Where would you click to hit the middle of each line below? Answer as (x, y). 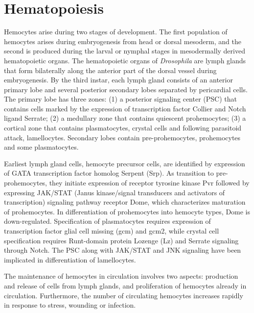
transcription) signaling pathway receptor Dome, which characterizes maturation (125, 202)
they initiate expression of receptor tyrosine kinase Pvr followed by (149, 183)
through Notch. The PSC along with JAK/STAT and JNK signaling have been (123, 250)
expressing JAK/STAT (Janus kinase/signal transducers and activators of (115, 192)
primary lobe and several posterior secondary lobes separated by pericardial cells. (126, 89)
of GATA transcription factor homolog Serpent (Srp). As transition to (109, 173)
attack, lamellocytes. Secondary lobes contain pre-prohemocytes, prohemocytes (122, 137)
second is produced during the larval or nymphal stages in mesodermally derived (125, 51)
